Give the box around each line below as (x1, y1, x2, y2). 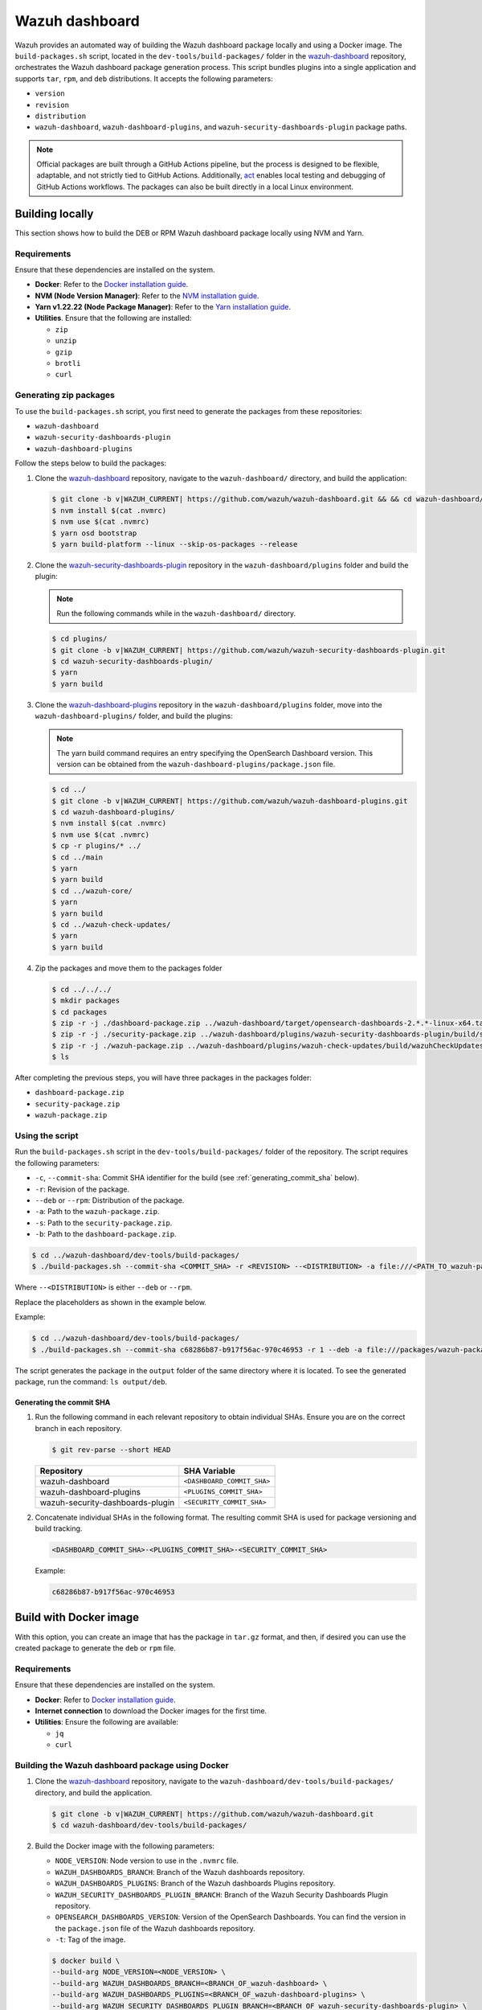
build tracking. (35, 1524, 83, 1533)
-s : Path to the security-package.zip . (35, 1218, 173, 1228)
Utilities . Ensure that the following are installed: (35, 314, 192, 323)
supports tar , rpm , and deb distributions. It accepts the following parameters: (14, 73, 273, 84)
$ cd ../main (51, 852, 104, 862)
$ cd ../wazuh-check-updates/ (51, 920, 171, 929)
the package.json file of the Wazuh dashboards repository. (55, 1923, 256, 1933)
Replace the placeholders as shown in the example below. (14, 1297, 206, 1306)
